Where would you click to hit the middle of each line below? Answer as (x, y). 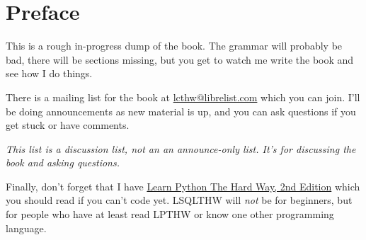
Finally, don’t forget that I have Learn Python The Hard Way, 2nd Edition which (183, 186)
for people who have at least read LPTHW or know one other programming (170, 214)
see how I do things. (49, 73)
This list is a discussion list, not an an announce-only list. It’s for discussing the (181, 148)
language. (26, 228)
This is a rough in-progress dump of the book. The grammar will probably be (174, 46)
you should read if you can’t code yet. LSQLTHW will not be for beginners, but (179, 200)
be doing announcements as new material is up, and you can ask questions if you (181, 111)
